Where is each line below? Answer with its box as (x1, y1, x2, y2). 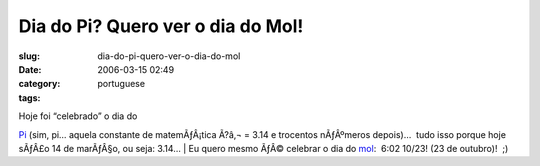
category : (18, 78, 61, 90)
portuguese (97, 78, 145, 90)
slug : (18, 50, 40, 62)
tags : (18, 91, 41, 104)
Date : (18, 63, 42, 75)
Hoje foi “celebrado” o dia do (18, 110, 138, 122)
